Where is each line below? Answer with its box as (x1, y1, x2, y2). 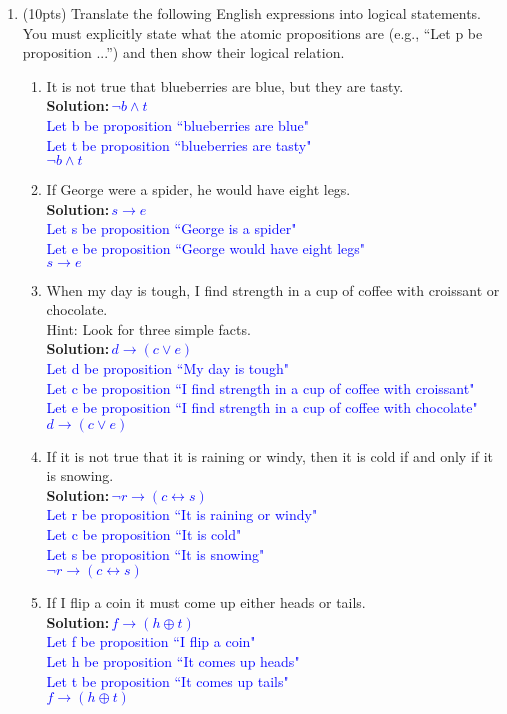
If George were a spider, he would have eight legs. (46, 179, 351, 200)
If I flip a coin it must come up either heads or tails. (46, 592, 366, 613)
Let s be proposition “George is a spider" (46, 218, 297, 239)
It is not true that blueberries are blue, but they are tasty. (46, 75, 404, 96)
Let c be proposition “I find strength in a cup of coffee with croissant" (46, 377, 475, 398)
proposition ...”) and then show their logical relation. (22, 42, 345, 63)
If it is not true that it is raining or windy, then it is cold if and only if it (46, 445, 494, 466)
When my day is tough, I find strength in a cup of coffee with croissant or (46, 279, 500, 300)
